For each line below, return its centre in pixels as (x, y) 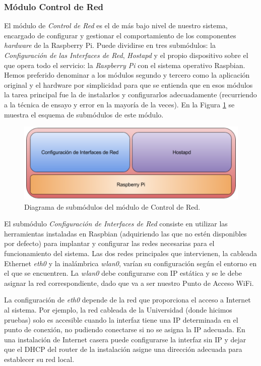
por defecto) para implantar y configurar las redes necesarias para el (109, 243)
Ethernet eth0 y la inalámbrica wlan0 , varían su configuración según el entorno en (130, 263)
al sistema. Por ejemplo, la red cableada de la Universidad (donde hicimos (118, 310)
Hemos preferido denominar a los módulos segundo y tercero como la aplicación (127, 75)
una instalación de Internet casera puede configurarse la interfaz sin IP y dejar (125, 339)
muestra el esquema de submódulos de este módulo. (84, 114)
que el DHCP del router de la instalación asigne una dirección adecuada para (123, 349)
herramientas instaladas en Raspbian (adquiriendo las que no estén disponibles (125, 233)
